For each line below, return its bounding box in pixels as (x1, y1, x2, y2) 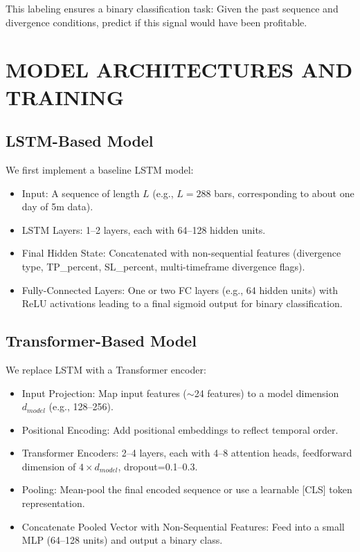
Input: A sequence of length (21, 185, 140, 200)
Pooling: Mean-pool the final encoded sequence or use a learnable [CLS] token (21, 482, 352, 497)
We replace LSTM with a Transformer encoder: (6, 362, 206, 376)
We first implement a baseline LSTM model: (6, 162, 194, 176)
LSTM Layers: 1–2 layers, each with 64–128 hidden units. (21, 222, 266, 237)
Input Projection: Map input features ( (21, 385, 187, 400)
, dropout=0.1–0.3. (118, 459, 198, 473)
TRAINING (6, 82, 125, 111)
